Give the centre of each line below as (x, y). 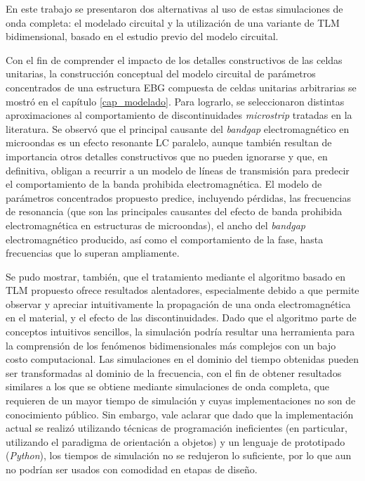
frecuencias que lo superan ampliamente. (93, 253)
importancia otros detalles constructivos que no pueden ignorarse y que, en (167, 156)
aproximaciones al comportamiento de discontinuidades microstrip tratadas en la (179, 115)
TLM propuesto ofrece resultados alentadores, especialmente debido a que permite (182, 290)
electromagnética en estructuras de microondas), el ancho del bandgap (156, 225)
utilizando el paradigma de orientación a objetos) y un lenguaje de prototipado (175, 441)
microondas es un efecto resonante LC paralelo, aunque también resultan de (169, 142)
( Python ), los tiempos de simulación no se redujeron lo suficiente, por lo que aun (179, 455)
